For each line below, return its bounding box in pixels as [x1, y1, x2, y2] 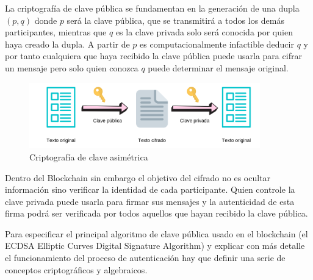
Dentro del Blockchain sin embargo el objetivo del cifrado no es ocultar [5, 171, 271, 184]
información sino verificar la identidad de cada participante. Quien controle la [5, 183, 295, 196]
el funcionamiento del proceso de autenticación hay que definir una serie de [5, 251, 286, 264]
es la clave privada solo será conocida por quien [115, 26, 293, 38]
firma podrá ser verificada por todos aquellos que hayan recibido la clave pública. [5, 207, 308, 220]
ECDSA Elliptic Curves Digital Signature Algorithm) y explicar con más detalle [5, 239, 305, 252]
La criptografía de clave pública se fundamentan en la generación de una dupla [5, 2, 300, 14]
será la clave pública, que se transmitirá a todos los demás [67, 13, 284, 26]
